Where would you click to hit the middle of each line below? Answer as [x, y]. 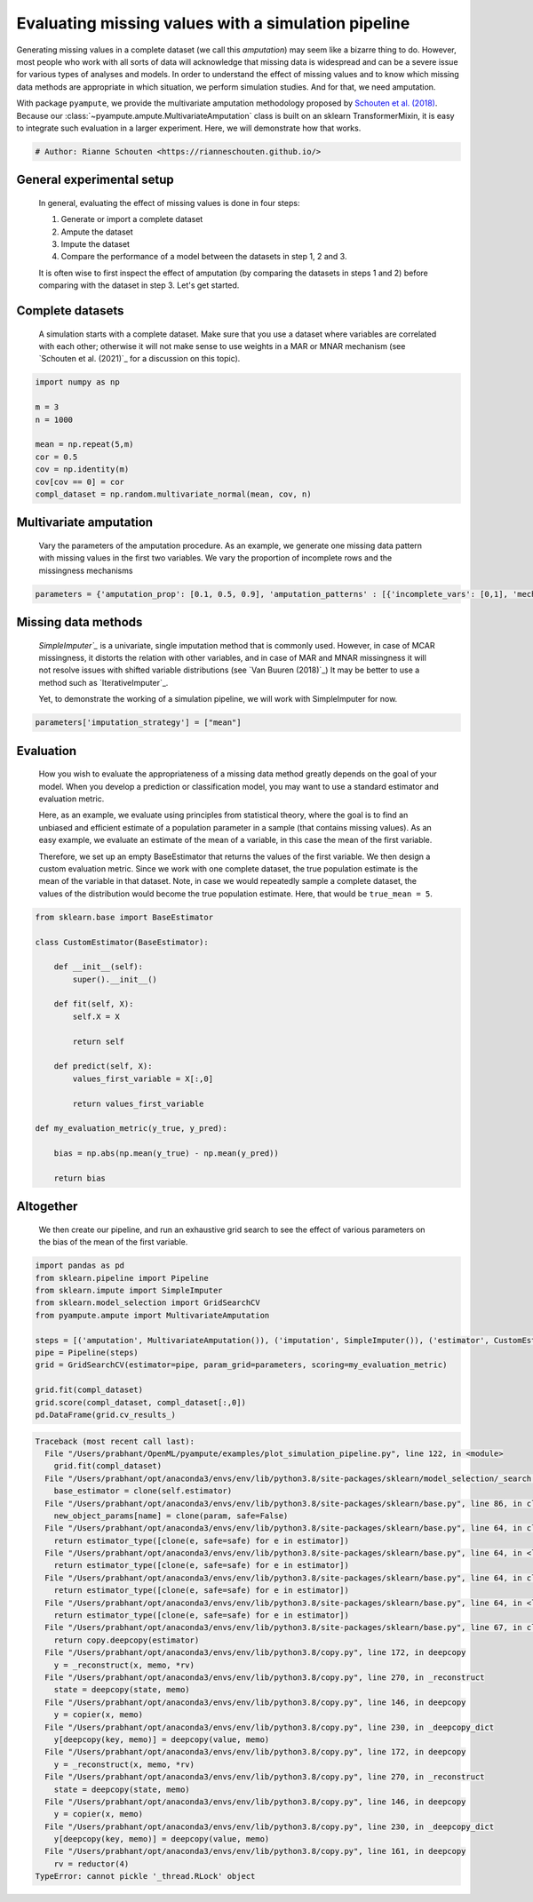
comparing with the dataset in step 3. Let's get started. [139, 285]
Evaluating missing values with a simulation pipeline [213, 23]
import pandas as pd [80, 1265]
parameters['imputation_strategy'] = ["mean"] [138, 723]
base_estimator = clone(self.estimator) [143, 1491]
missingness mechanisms [86, 570]
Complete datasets [70, 311]
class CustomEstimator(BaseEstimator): [122, 942]
